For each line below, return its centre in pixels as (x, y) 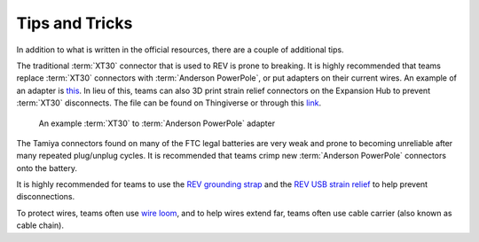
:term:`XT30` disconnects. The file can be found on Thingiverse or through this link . (169, 103)
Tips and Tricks (75, 23)
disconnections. (46, 197)
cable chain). (40, 225)
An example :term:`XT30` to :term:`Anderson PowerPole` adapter (157, 123)
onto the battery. (47, 168)
